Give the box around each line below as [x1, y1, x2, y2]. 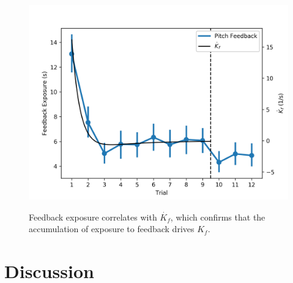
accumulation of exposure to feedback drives [29, 222, 195, 235]
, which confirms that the [170, 210, 265, 223]
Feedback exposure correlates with [29, 210, 157, 223]
